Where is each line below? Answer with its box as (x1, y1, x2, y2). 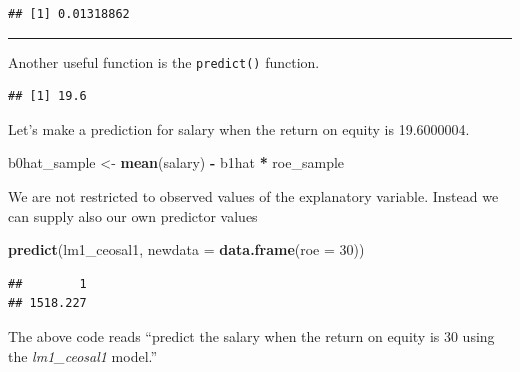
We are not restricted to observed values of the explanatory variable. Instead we (8, 186, 499, 207)
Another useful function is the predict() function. (8, 51, 320, 72)
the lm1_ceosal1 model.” (8, 345, 158, 366)
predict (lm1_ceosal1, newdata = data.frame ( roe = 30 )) (8, 239, 365, 260)
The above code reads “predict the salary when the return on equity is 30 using (8, 326, 495, 346)
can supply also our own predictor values (8, 205, 258, 226)
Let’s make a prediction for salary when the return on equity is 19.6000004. (8, 118, 470, 139)
